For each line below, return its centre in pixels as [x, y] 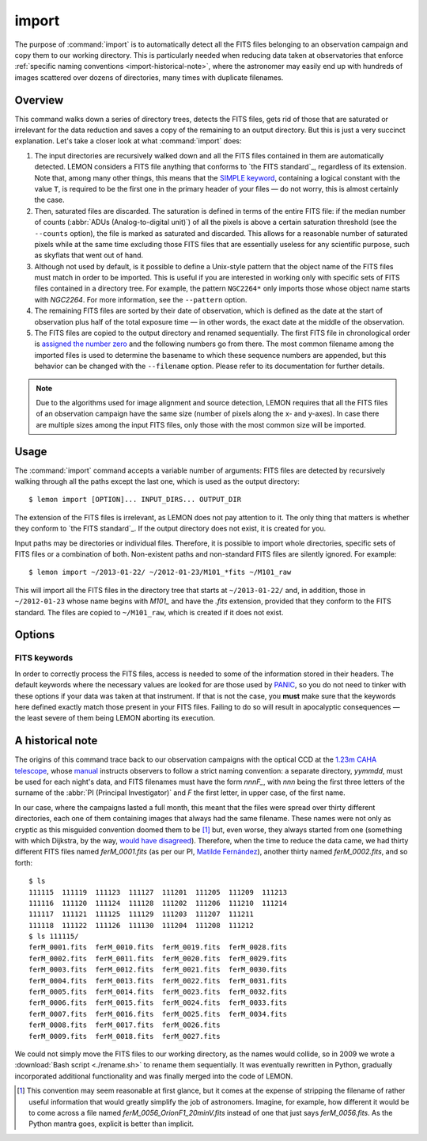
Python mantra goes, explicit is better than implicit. [111, 1124]
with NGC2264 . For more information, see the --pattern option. [141, 299]
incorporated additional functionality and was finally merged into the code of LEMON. [154, 1076]
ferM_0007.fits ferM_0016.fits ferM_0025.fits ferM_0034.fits [158, 1014]
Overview [39, 100]
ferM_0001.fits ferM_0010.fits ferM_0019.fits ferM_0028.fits [158, 947]
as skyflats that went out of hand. [89, 255]
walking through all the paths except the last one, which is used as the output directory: [157, 481]
